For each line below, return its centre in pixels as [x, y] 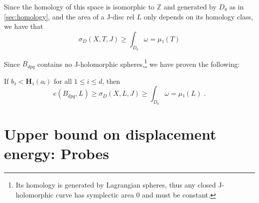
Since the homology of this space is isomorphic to [79, 6]
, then [111, 81]
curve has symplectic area [95, 194]
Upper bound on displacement [110, 134]
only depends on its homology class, [198, 16]
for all [63, 81]
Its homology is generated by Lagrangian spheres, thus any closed [116, 185]
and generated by [190, 6]
